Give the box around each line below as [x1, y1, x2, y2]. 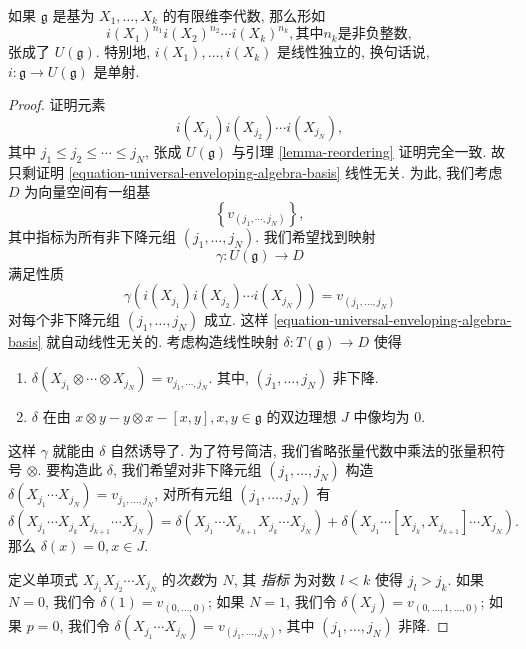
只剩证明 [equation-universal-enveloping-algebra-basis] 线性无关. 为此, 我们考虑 [8, 161, 503, 182]
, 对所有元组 [154, 483, 233, 504]
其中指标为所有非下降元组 [8, 225, 176, 246]
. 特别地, [95, 41, 151, 62]
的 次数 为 [161, 568, 218, 589]
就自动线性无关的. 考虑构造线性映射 [46, 331, 279, 352]
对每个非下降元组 [8, 309, 120, 330]
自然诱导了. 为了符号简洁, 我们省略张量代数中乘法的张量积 [110, 439, 492, 460]
